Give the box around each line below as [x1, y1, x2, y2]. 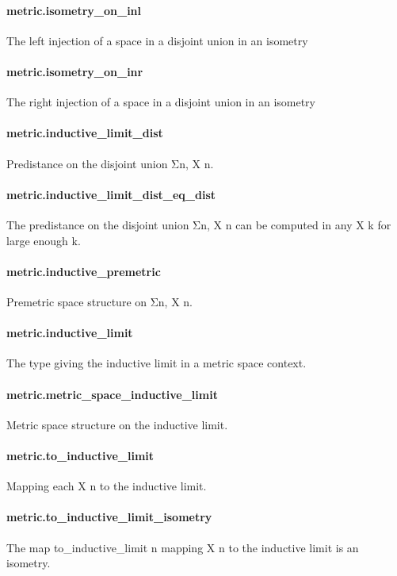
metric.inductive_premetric [6, 263, 161, 279]
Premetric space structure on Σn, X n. [6, 293, 193, 309]
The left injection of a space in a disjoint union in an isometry [6, 32, 308, 48]
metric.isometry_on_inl [6, 2, 142, 18]
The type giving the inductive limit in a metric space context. [6, 355, 307, 371]
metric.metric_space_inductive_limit [6, 386, 218, 402]
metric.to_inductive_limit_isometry [6, 509, 212, 525]
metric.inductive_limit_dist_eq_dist [6, 186, 216, 202]
